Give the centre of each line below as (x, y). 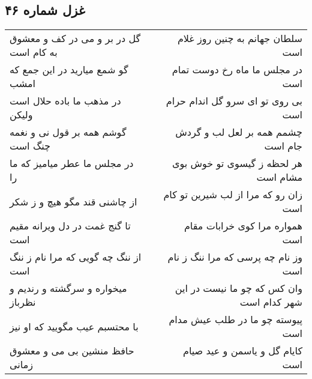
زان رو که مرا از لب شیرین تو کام (233, 195)
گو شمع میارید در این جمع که (69, 70)
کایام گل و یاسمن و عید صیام (242, 351)
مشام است (279, 177)
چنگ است (30, 146)
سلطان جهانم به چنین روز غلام (240, 38)
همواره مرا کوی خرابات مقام (243, 226)
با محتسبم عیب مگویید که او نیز (74, 326)
